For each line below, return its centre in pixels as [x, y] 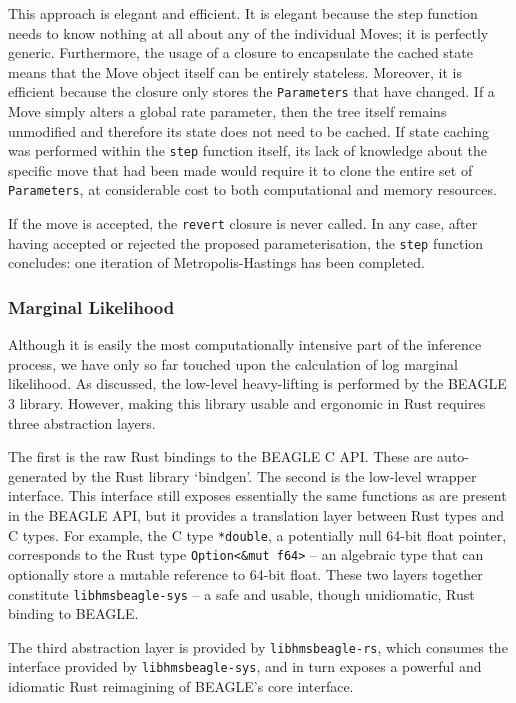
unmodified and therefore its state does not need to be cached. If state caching [249, 130]
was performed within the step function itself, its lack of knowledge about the [247, 150]
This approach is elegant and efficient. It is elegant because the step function [243, 13]
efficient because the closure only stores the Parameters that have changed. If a [251, 91]
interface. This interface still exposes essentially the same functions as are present [257, 495]
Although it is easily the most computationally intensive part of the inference [245, 344]
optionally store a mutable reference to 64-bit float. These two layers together [245, 573]
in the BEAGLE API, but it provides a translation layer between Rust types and [256, 515]
